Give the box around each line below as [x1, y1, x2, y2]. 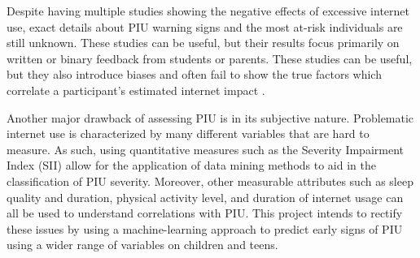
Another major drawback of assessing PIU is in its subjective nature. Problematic [7, 109, 414, 126]
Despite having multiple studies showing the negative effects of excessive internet [7, 2, 409, 19]
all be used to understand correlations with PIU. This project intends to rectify [7, 204, 403, 221]
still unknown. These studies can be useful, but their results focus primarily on [7, 34, 400, 51]
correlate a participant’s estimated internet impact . [7, 81, 265, 98]
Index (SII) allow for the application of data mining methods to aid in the [7, 157, 376, 174]
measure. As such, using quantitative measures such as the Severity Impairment [7, 140, 404, 157]
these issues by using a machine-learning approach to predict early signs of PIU [7, 220, 403, 237]
